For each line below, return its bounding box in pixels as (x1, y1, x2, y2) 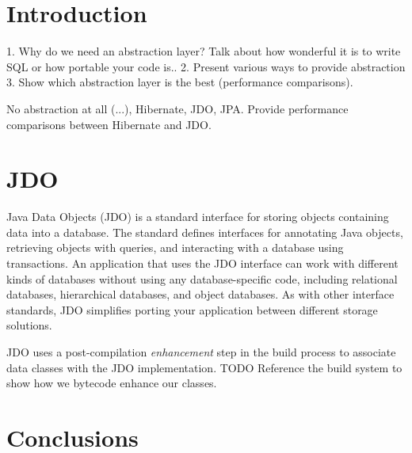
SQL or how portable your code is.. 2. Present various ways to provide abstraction (6, 58, 406, 74)
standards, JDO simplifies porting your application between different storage (6, 301, 378, 318)
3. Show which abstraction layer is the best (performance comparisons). (6, 74, 353, 90)
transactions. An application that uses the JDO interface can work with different (6, 255, 399, 271)
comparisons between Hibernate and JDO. (6, 116, 212, 132)
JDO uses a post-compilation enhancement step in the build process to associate (6, 343, 396, 360)
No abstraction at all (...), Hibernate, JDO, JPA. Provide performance (6, 100, 349, 116)
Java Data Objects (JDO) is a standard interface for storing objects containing (6, 208, 389, 225)
